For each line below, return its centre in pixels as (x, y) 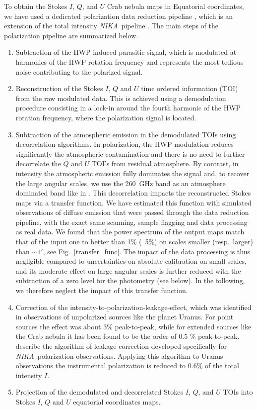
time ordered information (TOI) (190, 88)
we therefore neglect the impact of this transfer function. (102, 290)
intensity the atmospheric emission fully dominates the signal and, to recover (132, 173)
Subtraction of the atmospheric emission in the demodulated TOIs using (126, 134)
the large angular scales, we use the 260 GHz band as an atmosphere (121, 183)
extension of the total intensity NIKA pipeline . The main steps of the (111, 26)
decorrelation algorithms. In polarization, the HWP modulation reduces (125, 144)
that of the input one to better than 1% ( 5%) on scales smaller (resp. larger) (134, 242)
